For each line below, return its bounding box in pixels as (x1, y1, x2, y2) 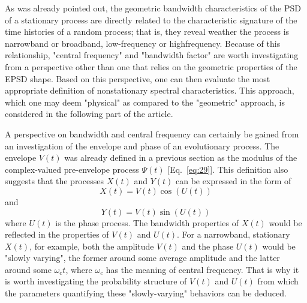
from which (257, 275, 299, 287)
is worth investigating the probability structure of (5, 275, 187, 287)
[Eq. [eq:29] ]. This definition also (167, 163, 288, 175)
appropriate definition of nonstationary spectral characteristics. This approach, (5, 84, 294, 97)
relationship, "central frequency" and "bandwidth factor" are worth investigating (5, 49, 299, 61)
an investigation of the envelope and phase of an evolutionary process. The (5, 139, 279, 152)
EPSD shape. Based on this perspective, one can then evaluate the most (5, 72, 270, 85)
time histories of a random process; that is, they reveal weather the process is (5, 25, 290, 38)
